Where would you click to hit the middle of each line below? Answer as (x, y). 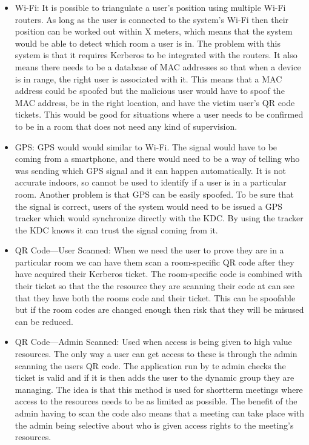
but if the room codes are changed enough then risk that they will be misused (159, 309)
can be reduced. (44, 321)
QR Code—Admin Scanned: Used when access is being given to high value (153, 342)
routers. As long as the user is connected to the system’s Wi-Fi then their (152, 19)
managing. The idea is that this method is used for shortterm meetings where (159, 389)
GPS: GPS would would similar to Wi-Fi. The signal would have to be (146, 146)
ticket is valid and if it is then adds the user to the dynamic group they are (154, 377)
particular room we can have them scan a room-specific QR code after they (154, 262)
